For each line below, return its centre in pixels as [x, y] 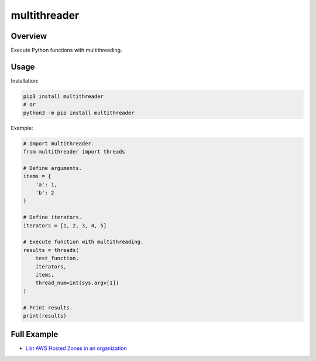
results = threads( [51, 250]
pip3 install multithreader [63, 96]
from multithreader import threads [74, 152]
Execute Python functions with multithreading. [66, 50]
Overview [29, 36]
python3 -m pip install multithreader [79, 113]
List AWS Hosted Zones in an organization [76, 348]
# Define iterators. [52, 217]
